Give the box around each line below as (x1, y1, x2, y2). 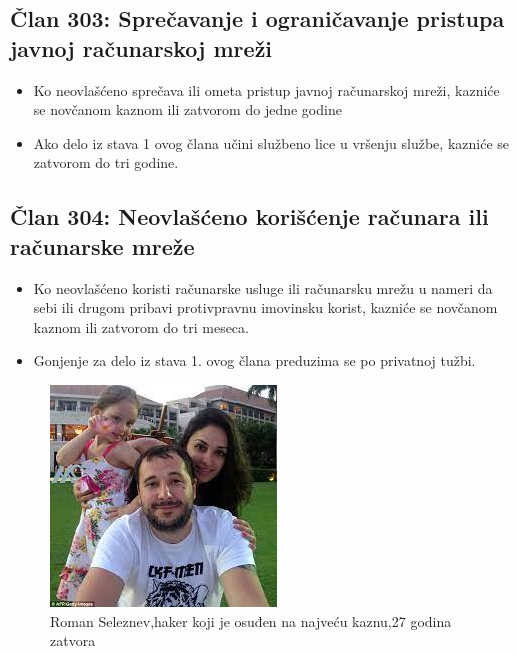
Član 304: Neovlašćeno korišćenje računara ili (10, 201, 489, 232)
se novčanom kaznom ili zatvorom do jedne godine (33, 99, 342, 120)
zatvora (50, 630, 96, 651)
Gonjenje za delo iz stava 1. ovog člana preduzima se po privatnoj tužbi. (33, 350, 476, 371)
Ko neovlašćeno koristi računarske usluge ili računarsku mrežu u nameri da (33, 277, 493, 298)
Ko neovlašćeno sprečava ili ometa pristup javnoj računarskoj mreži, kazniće (33, 79, 500, 100)
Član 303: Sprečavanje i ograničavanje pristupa (10, 3, 505, 34)
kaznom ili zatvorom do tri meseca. (33, 316, 249, 337)
